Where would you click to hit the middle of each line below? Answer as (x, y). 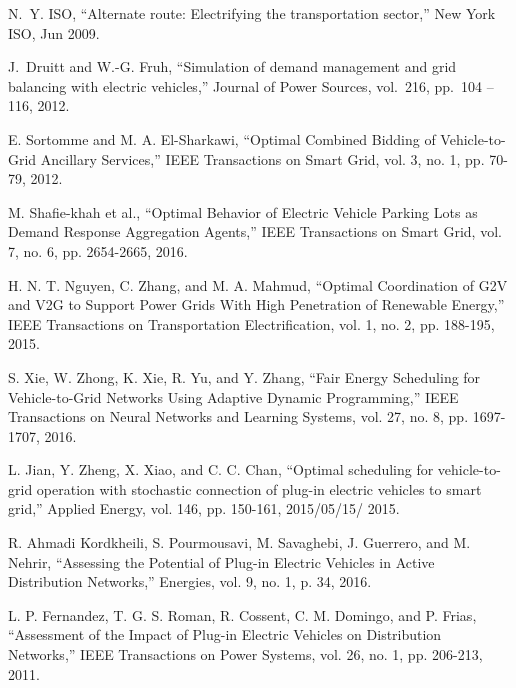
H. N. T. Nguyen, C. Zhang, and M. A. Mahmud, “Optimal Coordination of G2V (258, 284)
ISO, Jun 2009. (54, 32)
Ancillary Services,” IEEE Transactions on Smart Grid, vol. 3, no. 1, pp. (262, 158)
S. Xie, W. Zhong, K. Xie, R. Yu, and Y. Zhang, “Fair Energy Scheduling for (244, 376)
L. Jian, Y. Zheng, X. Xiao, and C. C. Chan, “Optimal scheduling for (221, 469)
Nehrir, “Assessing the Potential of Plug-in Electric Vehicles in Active (221, 561)
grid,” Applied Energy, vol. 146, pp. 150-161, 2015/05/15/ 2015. (204, 508)
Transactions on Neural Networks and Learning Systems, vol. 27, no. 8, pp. (238, 416)
